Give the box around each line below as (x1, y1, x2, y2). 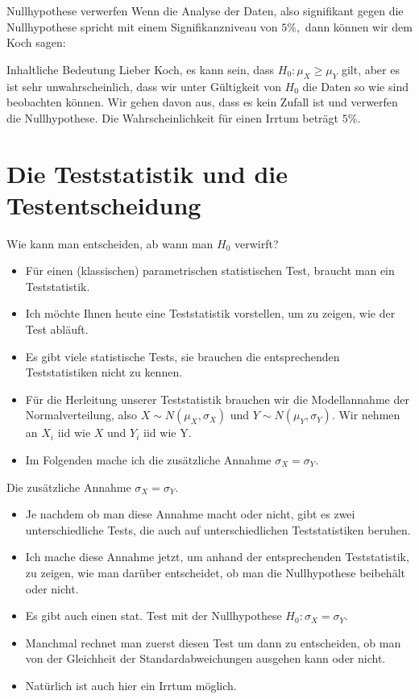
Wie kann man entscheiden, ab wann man (6, 235, 214, 252)
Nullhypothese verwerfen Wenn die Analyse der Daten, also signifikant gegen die (6, 2, 404, 19)
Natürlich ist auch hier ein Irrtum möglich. (25, 676, 237, 693)
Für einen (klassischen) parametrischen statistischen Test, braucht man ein (25, 262, 395, 279)
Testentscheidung (6, 188, 201, 221)
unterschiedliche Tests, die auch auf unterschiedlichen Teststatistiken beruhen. (25, 521, 411, 538)
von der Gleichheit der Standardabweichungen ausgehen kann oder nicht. (25, 650, 386, 667)
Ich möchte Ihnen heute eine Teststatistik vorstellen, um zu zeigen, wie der (25, 305, 396, 322)
